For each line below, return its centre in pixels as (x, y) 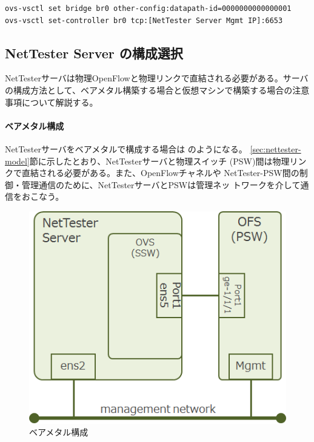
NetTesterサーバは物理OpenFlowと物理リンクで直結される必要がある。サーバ (157, 78)
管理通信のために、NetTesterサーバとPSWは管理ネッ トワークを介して (161, 184)
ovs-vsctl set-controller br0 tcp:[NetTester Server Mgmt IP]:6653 (144, 20)
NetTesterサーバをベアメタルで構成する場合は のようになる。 (126, 148)
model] (17, 161)
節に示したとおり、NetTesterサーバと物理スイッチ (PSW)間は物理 (159, 161)
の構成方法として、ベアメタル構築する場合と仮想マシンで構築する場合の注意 (157, 90)
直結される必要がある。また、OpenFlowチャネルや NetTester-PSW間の (160, 173)
